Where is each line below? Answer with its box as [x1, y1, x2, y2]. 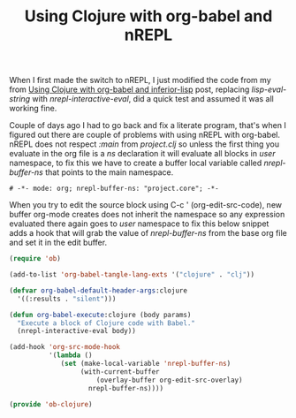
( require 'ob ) [9, 255, 62, 263]
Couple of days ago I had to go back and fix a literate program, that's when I [9, 120, 287, 131]
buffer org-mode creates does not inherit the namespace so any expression [9, 209, 285, 220]
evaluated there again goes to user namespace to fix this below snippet [9, 218, 269, 229]
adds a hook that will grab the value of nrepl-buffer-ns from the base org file [9, 228, 287, 239]
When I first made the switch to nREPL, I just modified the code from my [9, 75, 271, 86]
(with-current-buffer [80, 367, 161, 376]
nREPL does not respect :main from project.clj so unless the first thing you [9, 139, 280, 149]
